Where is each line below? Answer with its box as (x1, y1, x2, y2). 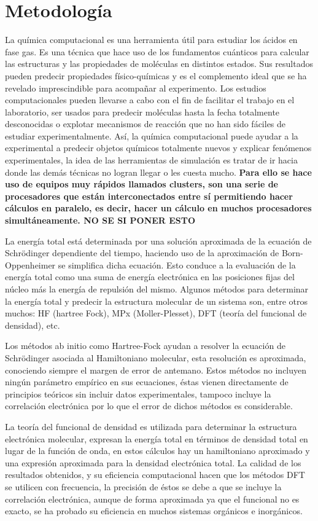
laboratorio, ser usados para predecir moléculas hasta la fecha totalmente (5, 105, 280, 118)
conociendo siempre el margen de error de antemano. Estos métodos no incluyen (5, 363, 307, 376)
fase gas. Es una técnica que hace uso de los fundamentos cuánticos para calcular (5, 45, 309, 58)
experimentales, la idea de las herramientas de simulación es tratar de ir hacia (5, 154, 298, 166)
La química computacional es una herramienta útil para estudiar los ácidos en (5, 33, 298, 46)
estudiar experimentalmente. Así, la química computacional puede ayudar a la (5, 129, 298, 142)
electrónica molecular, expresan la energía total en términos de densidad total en (5, 432, 308, 445)
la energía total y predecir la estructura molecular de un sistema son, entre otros (5, 294, 308, 307)
